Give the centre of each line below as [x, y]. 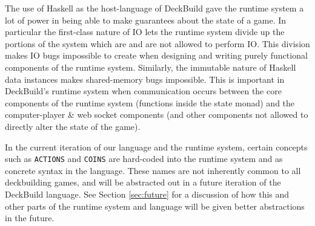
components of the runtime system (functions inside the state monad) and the [150, 102]
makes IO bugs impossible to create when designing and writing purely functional [156, 55]
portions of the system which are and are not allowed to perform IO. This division [157, 43]
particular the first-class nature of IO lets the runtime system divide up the [145, 32]
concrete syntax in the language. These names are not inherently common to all [153, 170]
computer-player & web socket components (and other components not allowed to [157, 115]
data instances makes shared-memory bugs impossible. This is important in [145, 79]
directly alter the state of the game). [73, 126]
